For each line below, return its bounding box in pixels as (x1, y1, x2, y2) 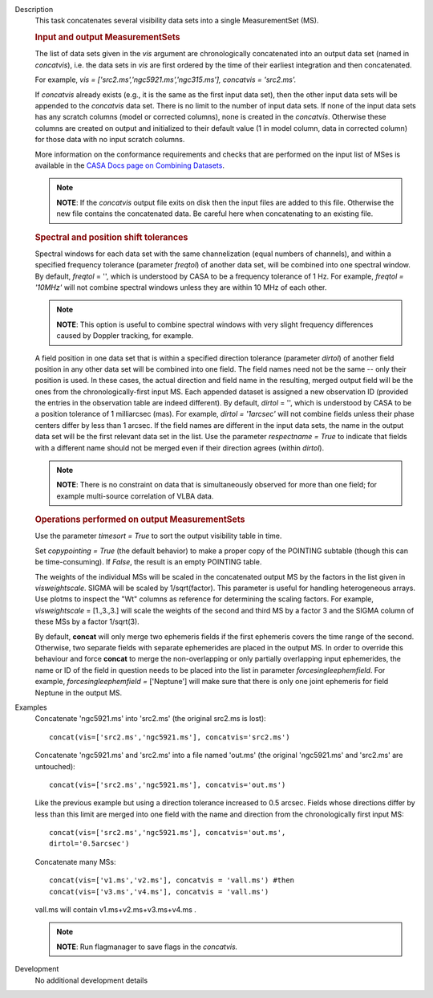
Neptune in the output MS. (34, 687, 123, 698)
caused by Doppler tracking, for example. (56, 331, 194, 340)
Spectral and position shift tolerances (34, 231, 188, 242)
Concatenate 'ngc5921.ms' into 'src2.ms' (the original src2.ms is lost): (34, 714, 266, 723)
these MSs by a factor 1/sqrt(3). (34, 617, 140, 626)
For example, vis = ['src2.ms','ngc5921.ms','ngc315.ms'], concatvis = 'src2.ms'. (34, 75, 297, 84)
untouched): (34, 761, 75, 771)
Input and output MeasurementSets (34, 32, 180, 43)
